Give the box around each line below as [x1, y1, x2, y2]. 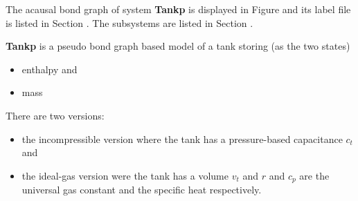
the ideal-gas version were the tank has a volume [21, 168, 229, 182]
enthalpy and [21, 61, 78, 76]
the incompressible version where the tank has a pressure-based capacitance [21, 131, 343, 146]
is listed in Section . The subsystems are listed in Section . [6, 15, 253, 30]
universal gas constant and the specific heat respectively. [21, 182, 262, 197]
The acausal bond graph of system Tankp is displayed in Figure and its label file [6, 2, 351, 16]
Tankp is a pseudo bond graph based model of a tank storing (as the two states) [6, 39, 350, 53]
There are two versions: [6, 108, 105, 122]
